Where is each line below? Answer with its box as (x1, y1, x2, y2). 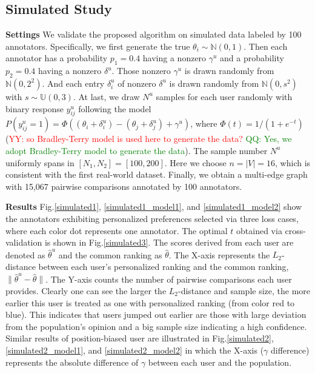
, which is (275, 156, 311, 169)
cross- (285, 224, 306, 237)
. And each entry (42, 76, 105, 89)
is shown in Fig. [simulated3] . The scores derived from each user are (44, 236, 294, 249)
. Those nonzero (111, 64, 171, 77)
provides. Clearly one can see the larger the (5, 284, 167, 297)
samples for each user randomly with (156, 90, 293, 102)
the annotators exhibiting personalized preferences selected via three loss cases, (5, 212, 299, 224)
